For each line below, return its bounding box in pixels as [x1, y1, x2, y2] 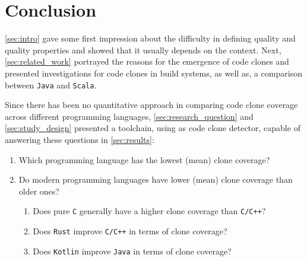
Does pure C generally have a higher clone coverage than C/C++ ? [33, 205, 266, 217]
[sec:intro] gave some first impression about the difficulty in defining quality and [5, 32, 296, 44]
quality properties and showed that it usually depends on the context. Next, [5, 43, 281, 56]
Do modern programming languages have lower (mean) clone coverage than [18, 173, 293, 186]
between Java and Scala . [5, 78, 97, 91]
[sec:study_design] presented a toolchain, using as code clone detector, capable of [5, 122, 300, 134]
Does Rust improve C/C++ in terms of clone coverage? [33, 224, 227, 237]
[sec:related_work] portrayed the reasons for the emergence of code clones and [5, 55, 289, 68]
